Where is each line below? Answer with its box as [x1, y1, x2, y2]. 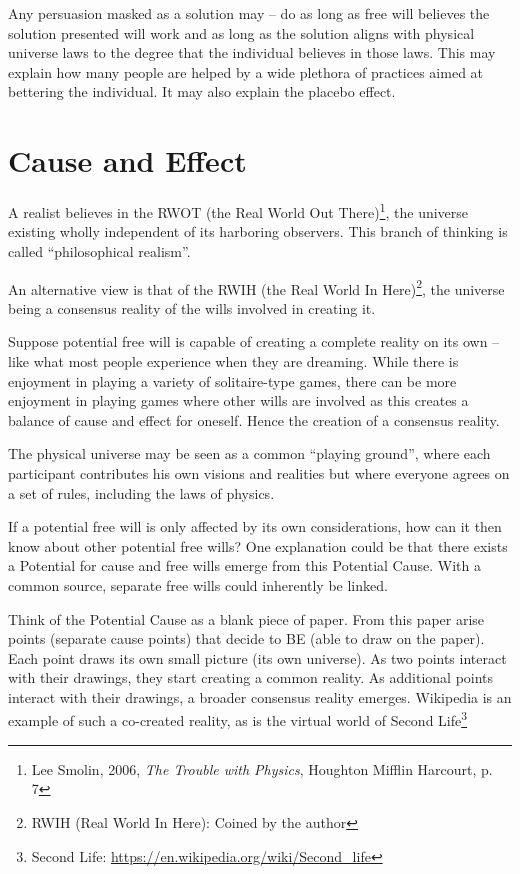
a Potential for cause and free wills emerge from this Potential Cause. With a [8, 555, 481, 576]
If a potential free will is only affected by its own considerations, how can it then [8, 516, 502, 537]
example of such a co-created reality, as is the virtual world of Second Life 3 [8, 707, 468, 731]
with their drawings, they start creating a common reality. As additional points [8, 667, 494, 688]
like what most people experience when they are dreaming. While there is [8, 350, 459, 371]
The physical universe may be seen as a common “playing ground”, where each [8, 443, 491, 464]
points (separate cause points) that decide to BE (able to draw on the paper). [8, 628, 485, 649]
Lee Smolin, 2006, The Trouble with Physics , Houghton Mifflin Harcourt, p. [31, 758, 493, 779]
